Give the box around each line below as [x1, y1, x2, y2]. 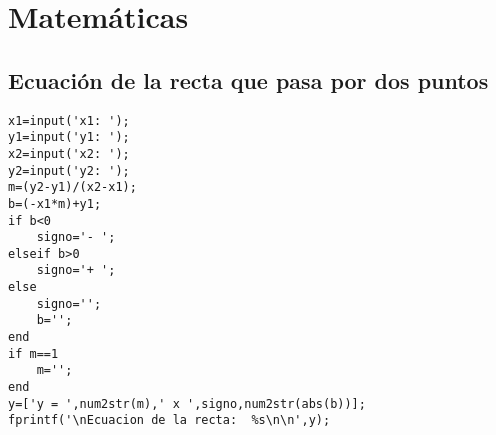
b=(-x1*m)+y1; [8, 196, 102, 211]
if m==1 [8, 346, 59, 361]
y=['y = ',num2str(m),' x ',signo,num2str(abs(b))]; [8, 396, 366, 411]
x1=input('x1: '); [8, 113, 130, 128]
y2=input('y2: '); [8, 163, 130, 178]
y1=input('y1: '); [8, 130, 130, 145]
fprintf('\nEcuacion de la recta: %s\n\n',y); [8, 413, 331, 428]
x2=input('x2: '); [8, 146, 130, 161]
